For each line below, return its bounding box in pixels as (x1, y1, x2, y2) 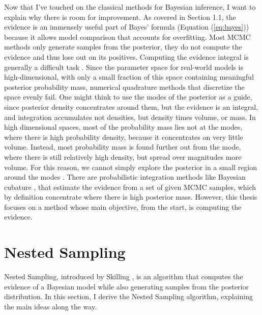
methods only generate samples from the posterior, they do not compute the (4, 41, 242, 52)
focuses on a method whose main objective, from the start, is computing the (4, 201, 242, 212)
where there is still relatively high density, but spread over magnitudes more (4, 151, 242, 162)
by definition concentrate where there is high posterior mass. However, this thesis (4, 191, 257, 202)
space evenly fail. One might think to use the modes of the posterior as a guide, (4, 91, 252, 102)
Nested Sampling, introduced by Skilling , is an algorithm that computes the (4, 271, 243, 282)
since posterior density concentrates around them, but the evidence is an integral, (4, 101, 258, 112)
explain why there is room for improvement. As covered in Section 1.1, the (4, 11, 236, 22)
